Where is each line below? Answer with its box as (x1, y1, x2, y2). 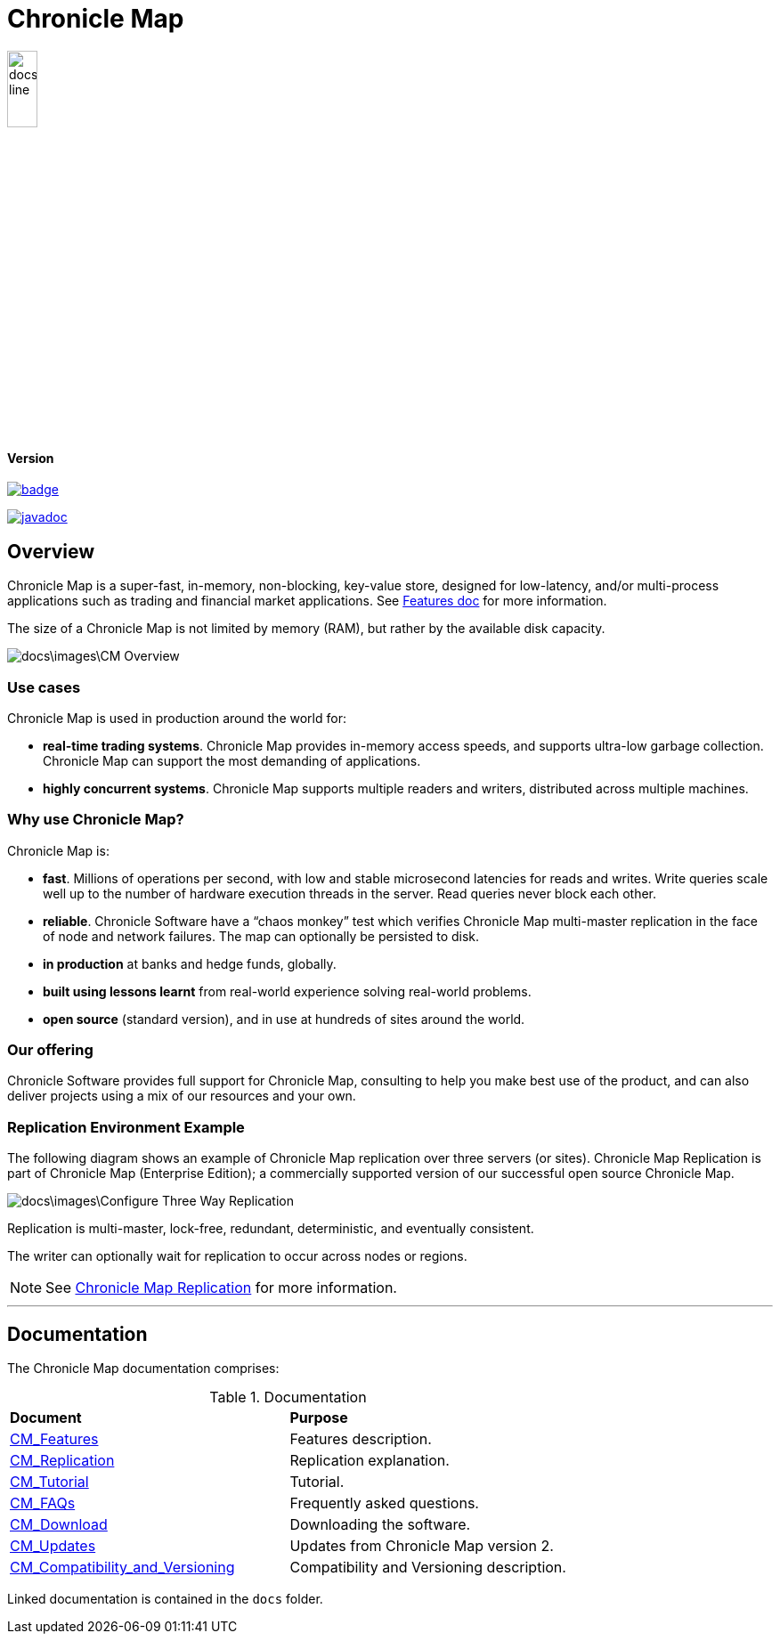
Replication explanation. (289, 1451, 450, 1470)
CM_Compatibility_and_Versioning (10, 1558, 235, 1577)
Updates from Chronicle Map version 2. (289, 1537, 554, 1556)
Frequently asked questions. (289, 1494, 479, 1513)
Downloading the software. (289, 1515, 471, 1534)
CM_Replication (10, 1451, 115, 1470)
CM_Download (10, 1515, 108, 1534)
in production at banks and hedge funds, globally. (43, 955, 337, 971)
